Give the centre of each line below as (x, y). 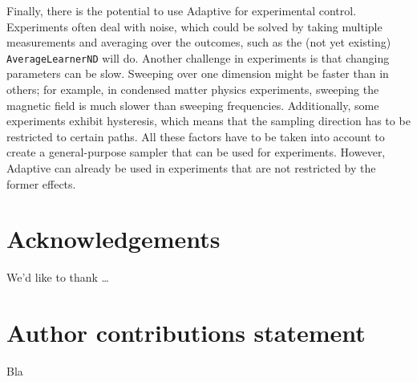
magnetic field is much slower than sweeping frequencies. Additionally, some (193, 105)
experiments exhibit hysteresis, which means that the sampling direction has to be (208, 121)
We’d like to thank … (58, 277)
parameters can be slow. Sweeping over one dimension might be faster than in (198, 73)
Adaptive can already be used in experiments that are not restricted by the (191, 168)
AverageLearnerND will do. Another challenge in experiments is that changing (198, 57)
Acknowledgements (113, 239)
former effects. (41, 183)
